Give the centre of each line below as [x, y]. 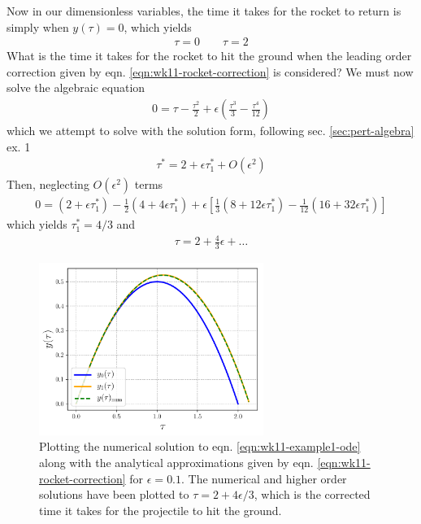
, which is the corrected [312, 494]
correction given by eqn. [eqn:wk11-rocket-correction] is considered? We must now [210, 71]
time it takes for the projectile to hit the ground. [161, 510]
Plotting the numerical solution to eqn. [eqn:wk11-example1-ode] [200, 446]
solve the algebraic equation [76, 87]
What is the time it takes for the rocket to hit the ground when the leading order [209, 56]
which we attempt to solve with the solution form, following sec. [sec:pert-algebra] [210, 131]
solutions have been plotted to [114, 494]
